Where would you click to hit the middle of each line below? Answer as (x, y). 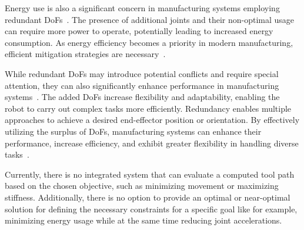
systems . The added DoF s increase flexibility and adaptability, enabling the (142, 97)
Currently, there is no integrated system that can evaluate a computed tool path (150, 174)
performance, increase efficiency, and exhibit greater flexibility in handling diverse (152, 143)
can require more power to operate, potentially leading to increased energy (139, 31)
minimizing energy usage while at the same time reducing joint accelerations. (143, 220)
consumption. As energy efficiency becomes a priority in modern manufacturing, (149, 42)
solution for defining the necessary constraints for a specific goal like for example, (151, 209)
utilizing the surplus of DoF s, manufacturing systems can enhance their (133, 131)
